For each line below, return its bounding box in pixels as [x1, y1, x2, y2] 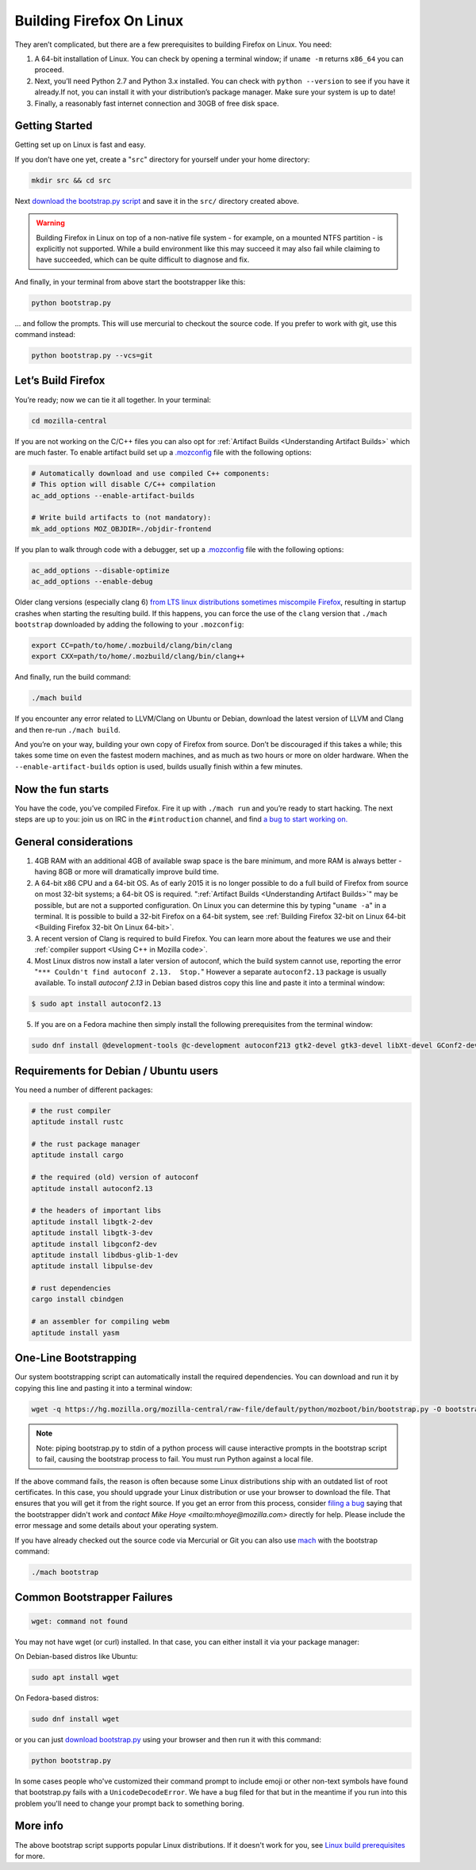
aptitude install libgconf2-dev [31, 1240, 158, 1248]
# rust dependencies [31, 1284, 111, 1293]
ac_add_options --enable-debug [31, 577, 154, 586]
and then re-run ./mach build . [14, 725, 121, 734]
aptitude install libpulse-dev [31, 1262, 154, 1270]
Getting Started [14, 119, 93, 132]
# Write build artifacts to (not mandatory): [31, 513, 212, 523]
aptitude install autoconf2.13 [31, 1184, 154, 1193]
